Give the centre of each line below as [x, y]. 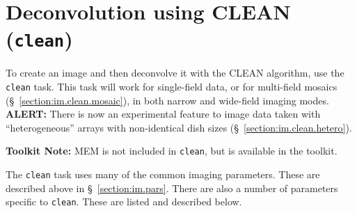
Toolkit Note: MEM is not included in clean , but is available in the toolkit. [172, 151]
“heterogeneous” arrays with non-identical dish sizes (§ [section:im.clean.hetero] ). [179, 127]
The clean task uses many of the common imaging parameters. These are [163, 174]
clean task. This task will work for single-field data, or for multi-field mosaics [172, 87]
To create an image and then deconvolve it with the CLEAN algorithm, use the [175, 73]
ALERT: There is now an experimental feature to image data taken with [163, 114]
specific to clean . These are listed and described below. [124, 202]
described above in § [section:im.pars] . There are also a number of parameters [172, 188]
